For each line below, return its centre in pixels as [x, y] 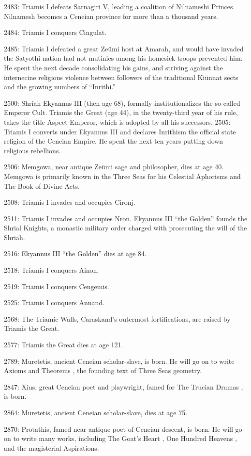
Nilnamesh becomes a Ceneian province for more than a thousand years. [111, 16]
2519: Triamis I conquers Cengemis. [57, 286]
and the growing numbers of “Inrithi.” [60, 87]
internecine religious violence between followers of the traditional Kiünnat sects [121, 77]
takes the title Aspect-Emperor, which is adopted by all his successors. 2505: [117, 122]
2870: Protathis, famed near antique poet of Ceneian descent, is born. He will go [123, 429]
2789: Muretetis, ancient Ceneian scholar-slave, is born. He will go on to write [119, 361]
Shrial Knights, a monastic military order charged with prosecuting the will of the [125, 228]
